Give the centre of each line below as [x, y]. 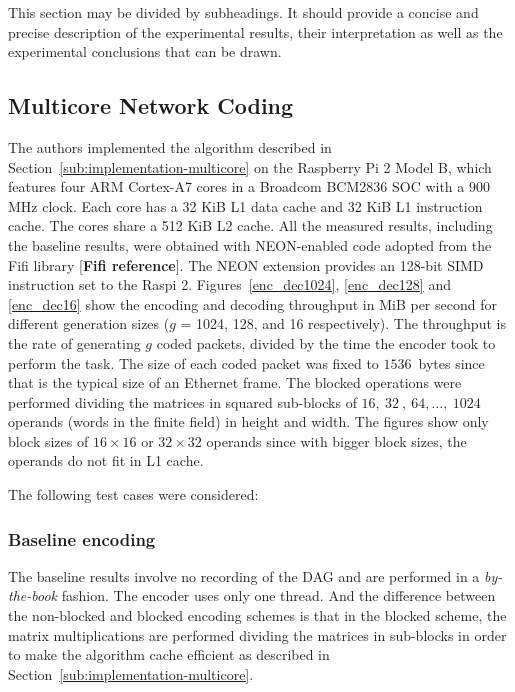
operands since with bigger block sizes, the [336, 440]
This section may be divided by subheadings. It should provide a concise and [243, 12]
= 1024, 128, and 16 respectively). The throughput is [343, 323]
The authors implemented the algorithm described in [170, 146]
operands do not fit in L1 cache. [106, 460]
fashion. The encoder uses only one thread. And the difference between [278, 595]
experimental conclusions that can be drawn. [145, 51]
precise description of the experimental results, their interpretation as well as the [255, 31]
